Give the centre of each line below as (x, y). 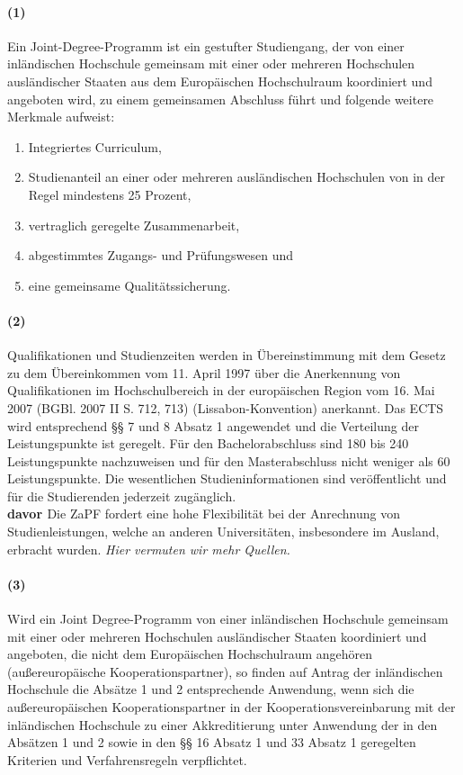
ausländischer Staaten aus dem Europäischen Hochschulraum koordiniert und (220, 81)
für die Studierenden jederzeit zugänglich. (122, 496)
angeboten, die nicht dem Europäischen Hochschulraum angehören (190, 654)
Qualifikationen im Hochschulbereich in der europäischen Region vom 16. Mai (221, 390)
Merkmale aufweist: (61, 117)
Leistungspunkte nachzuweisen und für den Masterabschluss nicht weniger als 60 (229, 460)
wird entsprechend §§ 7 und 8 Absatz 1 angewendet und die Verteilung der (213, 425)
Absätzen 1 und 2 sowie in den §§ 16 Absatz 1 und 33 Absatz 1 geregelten (212, 742)
